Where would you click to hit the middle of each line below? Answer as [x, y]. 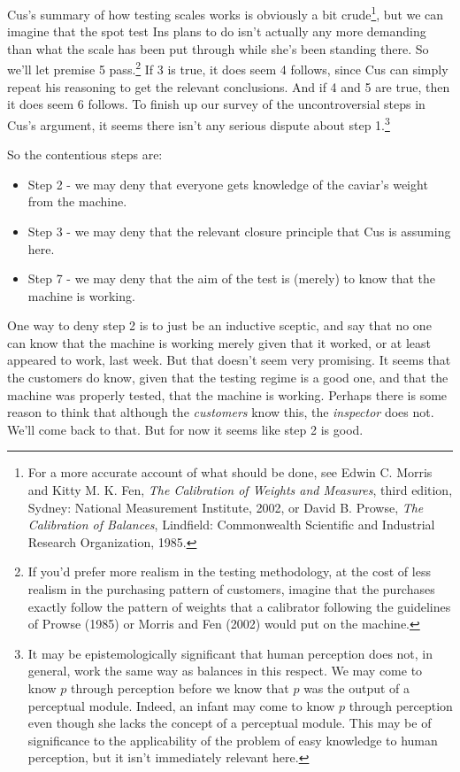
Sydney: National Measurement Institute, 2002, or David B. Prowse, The [226, 507]
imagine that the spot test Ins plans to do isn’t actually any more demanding [217, 31]
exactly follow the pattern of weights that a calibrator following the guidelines [239, 606]
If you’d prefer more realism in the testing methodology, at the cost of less [229, 571]
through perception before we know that [180, 687]
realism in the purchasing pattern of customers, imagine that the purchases [231, 589]
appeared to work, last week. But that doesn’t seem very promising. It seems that [229, 360]
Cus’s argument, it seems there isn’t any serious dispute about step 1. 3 [199, 123]
